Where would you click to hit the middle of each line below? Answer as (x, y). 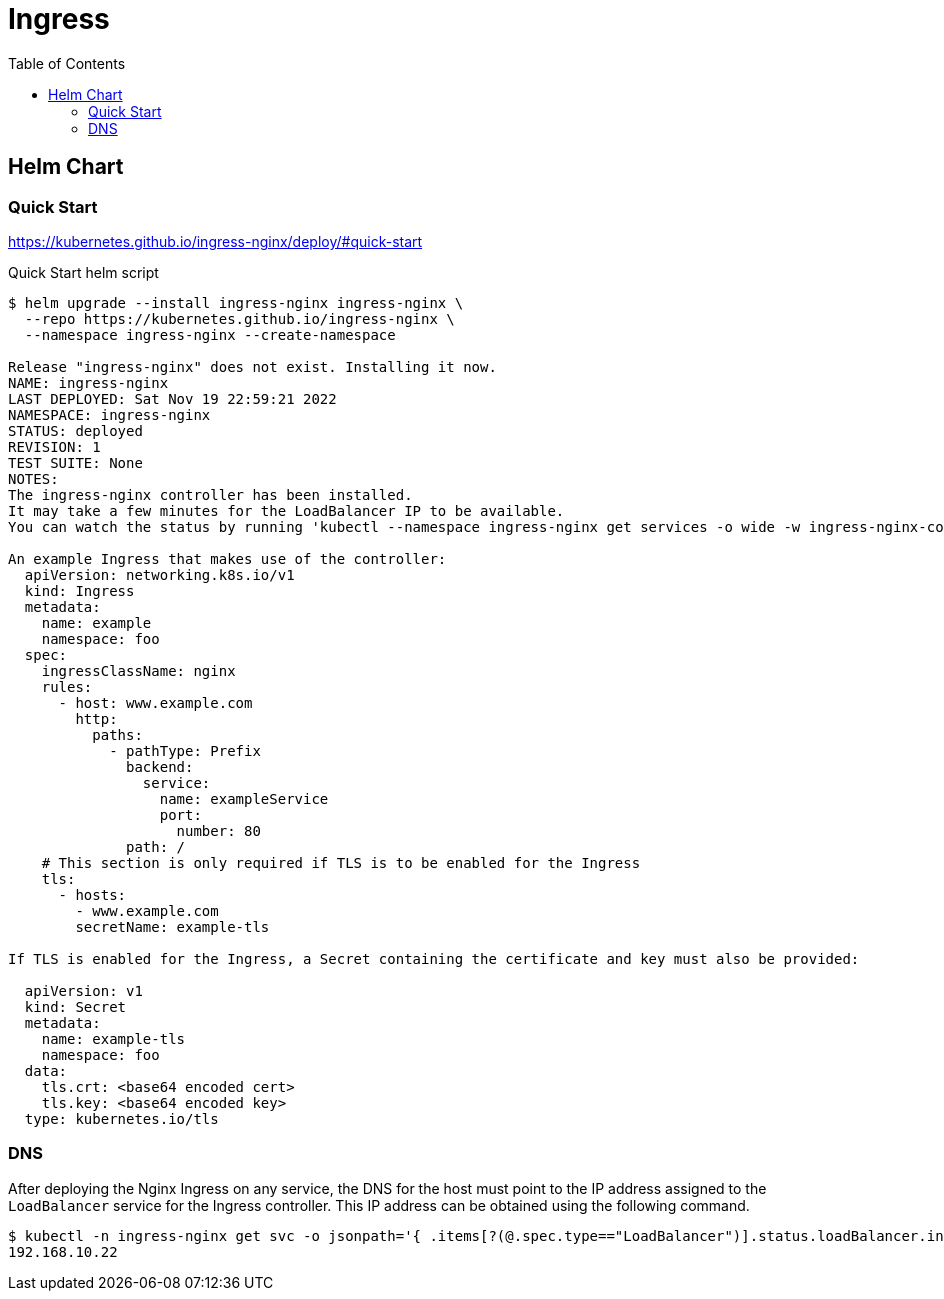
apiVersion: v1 (83, 990)
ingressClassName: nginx (138, 670)
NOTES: (33, 478)
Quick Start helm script (83, 272)
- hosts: (92, 894)
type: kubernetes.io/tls (121, 1118)
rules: (67, 686)
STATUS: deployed (75, 430)
